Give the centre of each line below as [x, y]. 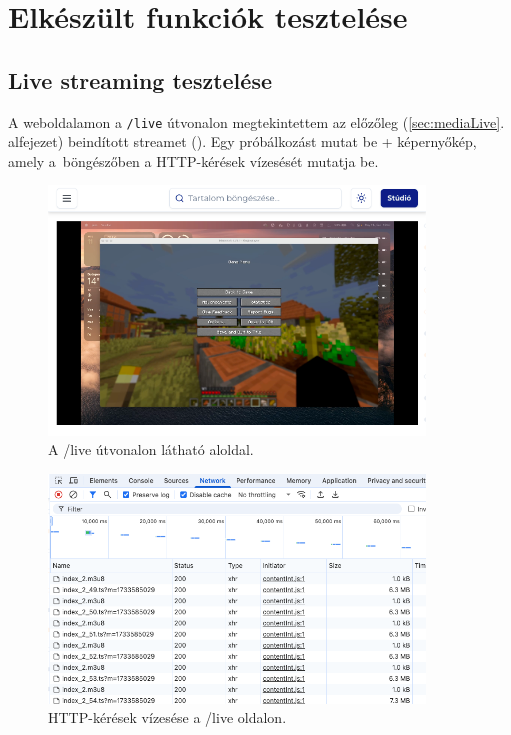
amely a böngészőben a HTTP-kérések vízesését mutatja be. [193, 160]
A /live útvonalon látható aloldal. [151, 449]
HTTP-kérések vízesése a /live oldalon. [167, 717]
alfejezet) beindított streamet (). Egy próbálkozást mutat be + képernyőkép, [242, 141]
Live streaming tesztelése [140, 79]
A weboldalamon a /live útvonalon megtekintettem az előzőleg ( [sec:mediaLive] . [256, 121]
